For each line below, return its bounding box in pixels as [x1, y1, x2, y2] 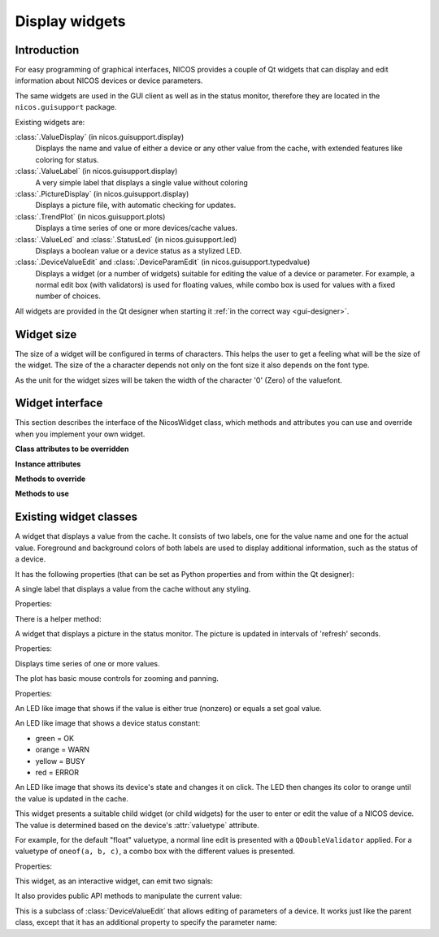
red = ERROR [35, 767, 80, 777]
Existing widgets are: [15, 117, 85, 127]
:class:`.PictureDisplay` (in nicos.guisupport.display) [15, 189, 189, 198]
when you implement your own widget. [15, 429, 146, 439]
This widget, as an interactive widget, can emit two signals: [15, 876, 213, 886]
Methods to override [15, 474, 86, 484]
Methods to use [15, 488, 69, 499]
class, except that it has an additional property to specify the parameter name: [15, 917, 277, 927]
